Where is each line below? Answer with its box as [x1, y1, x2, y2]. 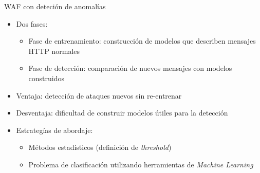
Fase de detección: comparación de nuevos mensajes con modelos [28, 63, 232, 73]
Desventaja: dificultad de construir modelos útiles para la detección [16, 107, 228, 118]
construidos [28, 72, 65, 83]
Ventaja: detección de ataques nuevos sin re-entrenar [16, 90, 182, 101]
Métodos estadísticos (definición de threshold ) [28, 142, 172, 152]
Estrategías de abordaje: [16, 124, 93, 135]
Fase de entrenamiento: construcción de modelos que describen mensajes [28, 35, 256, 46]
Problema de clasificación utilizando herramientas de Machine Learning [28, 159, 253, 169]
